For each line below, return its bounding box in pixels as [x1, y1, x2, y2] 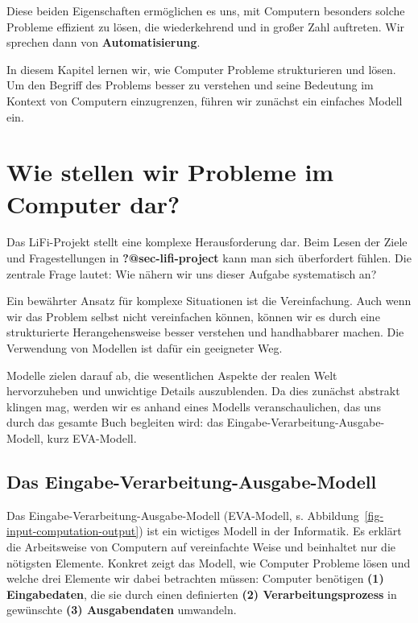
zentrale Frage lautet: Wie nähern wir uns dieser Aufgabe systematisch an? [6, 265, 377, 282]
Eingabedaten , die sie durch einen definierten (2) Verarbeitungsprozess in [6, 585, 397, 602]
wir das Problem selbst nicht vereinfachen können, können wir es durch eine [6, 307, 380, 324]
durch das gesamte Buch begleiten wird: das [6, 414, 224, 431]
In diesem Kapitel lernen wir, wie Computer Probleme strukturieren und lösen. [6, 60, 396, 77]
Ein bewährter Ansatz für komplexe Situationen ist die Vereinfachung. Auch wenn [6, 292, 412, 309]
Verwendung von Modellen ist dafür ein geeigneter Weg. [6, 340, 283, 357]
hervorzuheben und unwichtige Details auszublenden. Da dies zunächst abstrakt [6, 382, 400, 399]
